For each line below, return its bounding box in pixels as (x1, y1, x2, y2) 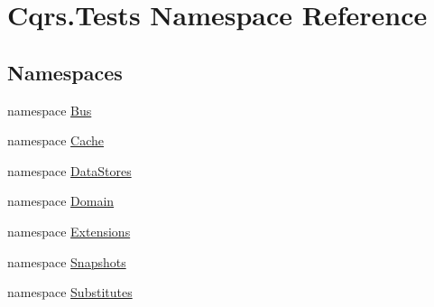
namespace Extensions (7, 221, 131, 240)
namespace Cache (7, 131, 104, 150)
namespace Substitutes (7, 283, 133, 302)
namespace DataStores (7, 161, 132, 180)
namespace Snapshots (7, 252, 126, 271)
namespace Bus (7, 100, 92, 119)
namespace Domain (7, 191, 115, 210)
